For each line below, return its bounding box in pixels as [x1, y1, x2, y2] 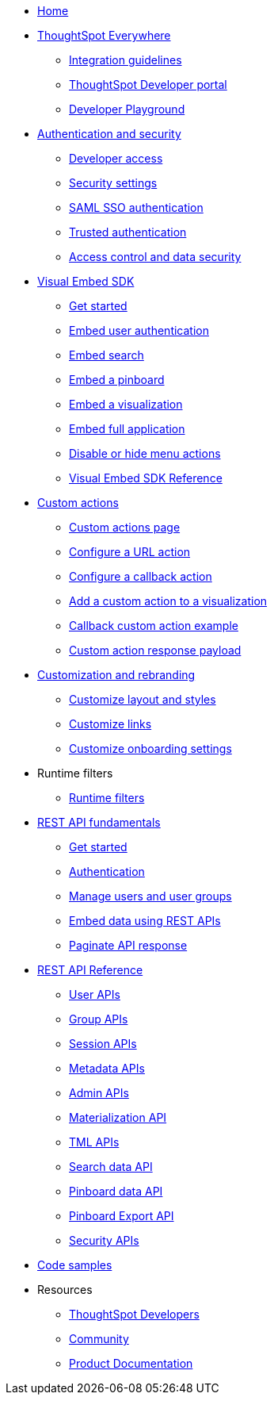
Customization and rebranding [37, 668, 196, 681]
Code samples [37, 1258, 112, 1272]
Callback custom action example [69, 619, 238, 632]
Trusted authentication [69, 225, 187, 239]
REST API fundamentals [37, 816, 161, 829]
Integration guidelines [69, 53, 182, 67]
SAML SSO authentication [69, 201, 204, 214]
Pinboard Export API [69, 1209, 174, 1223]
